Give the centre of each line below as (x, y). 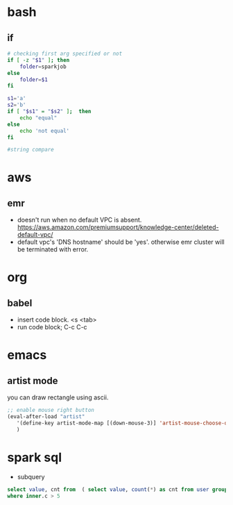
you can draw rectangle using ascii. (58, 397)
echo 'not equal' (45, 131)
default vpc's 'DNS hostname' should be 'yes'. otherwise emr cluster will (121, 242)
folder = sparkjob (43, 67)
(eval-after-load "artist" (46, 417)
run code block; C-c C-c (52, 327)
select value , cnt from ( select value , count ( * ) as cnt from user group (118, 489)
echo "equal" (38, 118)
